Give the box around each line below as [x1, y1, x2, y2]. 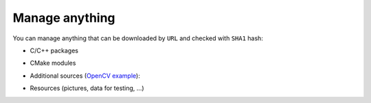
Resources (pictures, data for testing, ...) [30, 84, 144, 92]
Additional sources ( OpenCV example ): [30, 72, 140, 80]
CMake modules [30, 59, 76, 68]
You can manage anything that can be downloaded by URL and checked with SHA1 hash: [12, 34, 264, 42]
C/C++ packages [30, 46, 79, 55]
